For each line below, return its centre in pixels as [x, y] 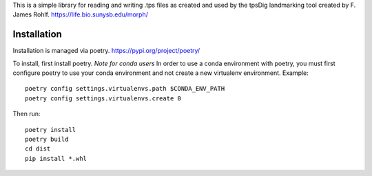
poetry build [47, 140]
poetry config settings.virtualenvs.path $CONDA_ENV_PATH [125, 89]
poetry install [51, 130]
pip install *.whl [56, 158]
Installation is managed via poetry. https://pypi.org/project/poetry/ [106, 51]
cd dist [38, 149]
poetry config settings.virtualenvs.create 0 [103, 98]
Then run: [27, 114]
